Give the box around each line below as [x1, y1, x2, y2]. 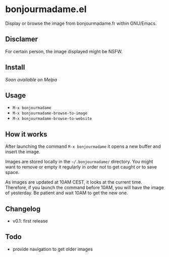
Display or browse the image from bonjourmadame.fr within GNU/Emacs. [5, 20, 157, 26]
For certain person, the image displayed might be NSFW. [5, 48, 123, 54]
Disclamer [5, 35, 38, 44]
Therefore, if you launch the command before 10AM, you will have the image [5, 185, 164, 191]
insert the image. [5, 149, 40, 155]
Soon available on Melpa [5, 76, 57, 82]
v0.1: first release [12, 218, 48, 224]
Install [5, 63, 25, 72]
